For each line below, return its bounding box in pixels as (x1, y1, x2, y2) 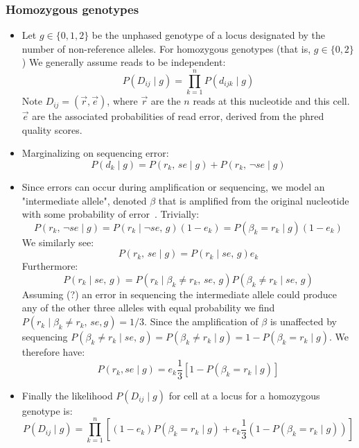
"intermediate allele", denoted (21, 193, 147, 207)
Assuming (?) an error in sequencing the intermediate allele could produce (21, 286, 338, 301)
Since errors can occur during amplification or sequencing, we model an (21, 179, 325, 193)
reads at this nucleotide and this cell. (193, 94, 350, 108)
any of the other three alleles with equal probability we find (21, 300, 275, 315)
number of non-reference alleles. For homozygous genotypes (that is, (21, 41, 311, 55)
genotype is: (21, 403, 73, 417)
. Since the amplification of (144, 314, 259, 329)
